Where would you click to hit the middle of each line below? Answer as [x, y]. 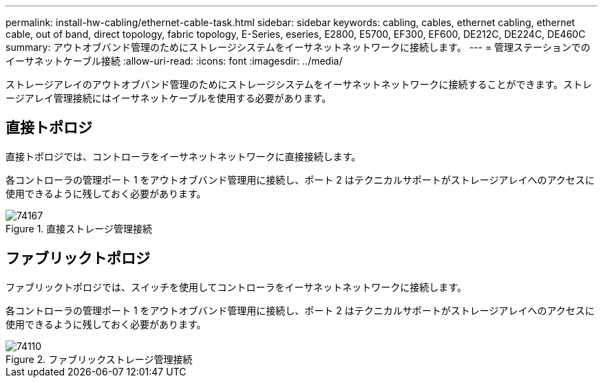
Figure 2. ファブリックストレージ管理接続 [99, 359]
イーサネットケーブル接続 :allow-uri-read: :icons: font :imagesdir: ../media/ [174, 61]
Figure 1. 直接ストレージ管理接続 [79, 228]
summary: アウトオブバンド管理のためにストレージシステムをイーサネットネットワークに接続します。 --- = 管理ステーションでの [298, 47]
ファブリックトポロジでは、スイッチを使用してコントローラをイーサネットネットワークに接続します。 [236, 287]
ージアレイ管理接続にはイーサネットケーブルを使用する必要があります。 [169, 98]
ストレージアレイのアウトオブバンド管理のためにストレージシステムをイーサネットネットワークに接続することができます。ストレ [299, 84]
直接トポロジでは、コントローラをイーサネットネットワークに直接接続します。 [183, 156]
